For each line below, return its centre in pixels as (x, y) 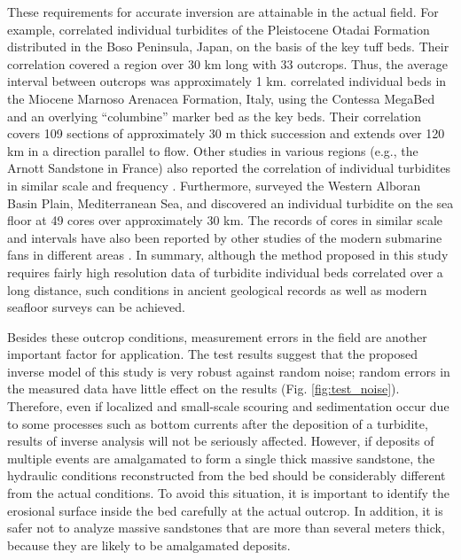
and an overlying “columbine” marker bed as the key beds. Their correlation (215, 116)
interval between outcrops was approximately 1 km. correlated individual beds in (227, 81)
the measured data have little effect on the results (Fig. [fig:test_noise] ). (203, 389)
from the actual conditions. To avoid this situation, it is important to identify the (228, 493)
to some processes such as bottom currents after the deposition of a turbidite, (218, 423)
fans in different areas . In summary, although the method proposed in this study (228, 255)
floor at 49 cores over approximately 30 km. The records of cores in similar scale (225, 220)
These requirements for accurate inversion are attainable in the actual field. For (223, 12)
